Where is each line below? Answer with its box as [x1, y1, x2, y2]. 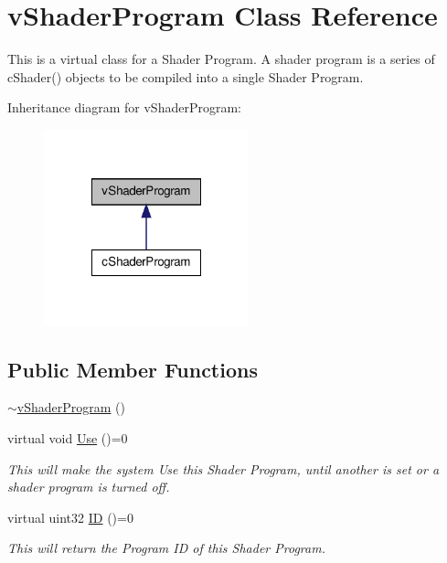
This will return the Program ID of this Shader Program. [7, 538, 325, 558]
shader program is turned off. [7, 477, 170, 496]
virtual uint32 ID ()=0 [7, 507, 133, 526]
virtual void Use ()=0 [7, 429, 128, 448]
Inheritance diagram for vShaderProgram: [7, 98, 241, 117]
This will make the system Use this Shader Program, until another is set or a [7, 459, 440, 478]
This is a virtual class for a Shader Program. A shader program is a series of [7, 49, 435, 69]
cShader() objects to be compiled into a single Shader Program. [7, 67, 364, 86]
